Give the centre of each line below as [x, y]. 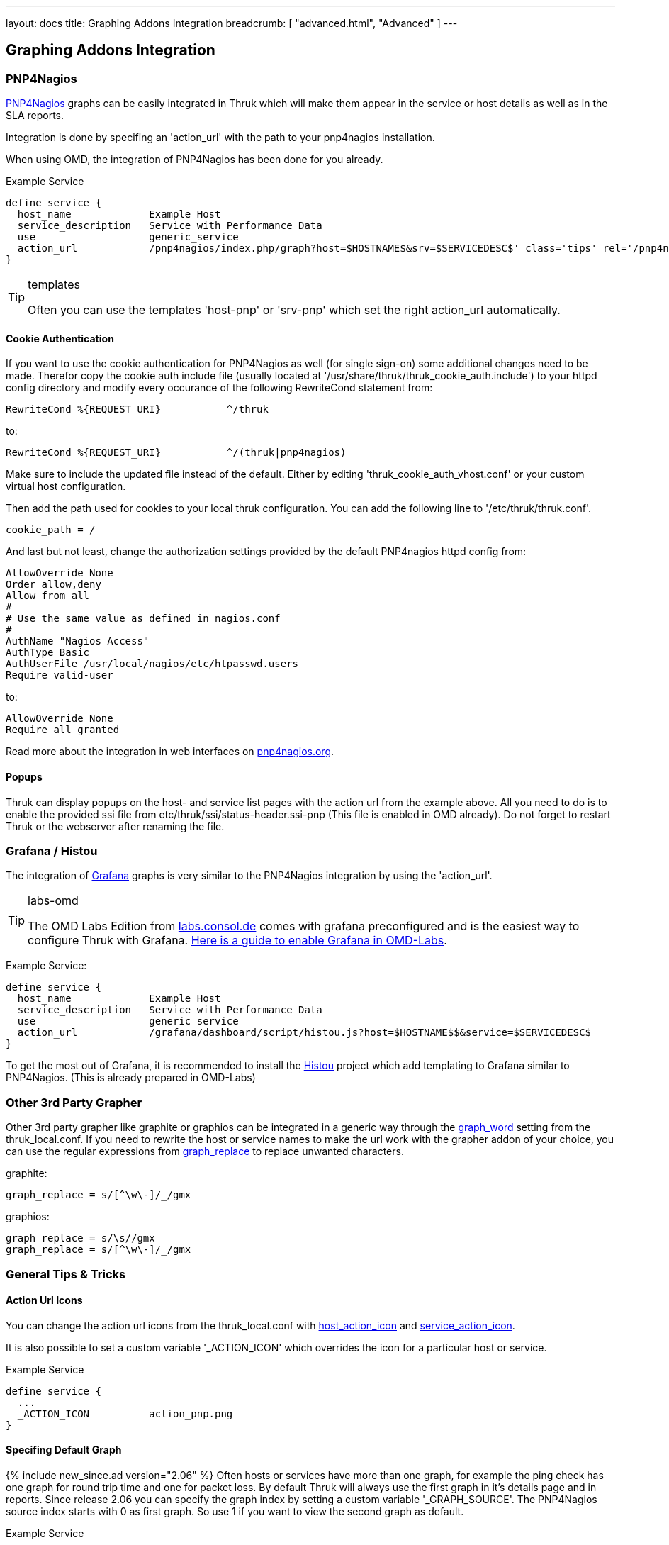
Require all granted [63, 730]
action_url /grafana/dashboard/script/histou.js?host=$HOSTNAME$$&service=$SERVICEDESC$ [304, 1033]
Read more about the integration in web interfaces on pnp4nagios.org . [170, 752]
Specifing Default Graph [64, 1450]
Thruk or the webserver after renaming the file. [115, 826]
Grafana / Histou [52, 851]
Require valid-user [60, 675]
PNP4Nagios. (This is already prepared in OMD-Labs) [131, 1078]
